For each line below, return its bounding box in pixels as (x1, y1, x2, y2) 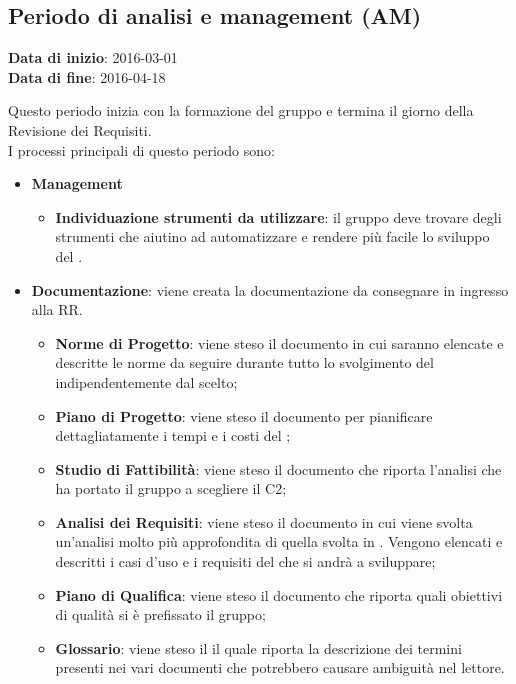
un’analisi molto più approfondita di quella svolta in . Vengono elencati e (55, 531, 503, 552)
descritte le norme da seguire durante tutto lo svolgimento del (55, 352, 434, 373)
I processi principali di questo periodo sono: (8, 139, 275, 160)
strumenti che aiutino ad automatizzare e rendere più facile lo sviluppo (55, 226, 490, 247)
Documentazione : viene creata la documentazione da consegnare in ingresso (31, 279, 509, 300)
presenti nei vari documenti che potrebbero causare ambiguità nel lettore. (55, 657, 505, 678)
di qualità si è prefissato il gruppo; (55, 604, 266, 625)
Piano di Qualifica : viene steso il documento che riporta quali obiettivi (55, 584, 503, 605)
